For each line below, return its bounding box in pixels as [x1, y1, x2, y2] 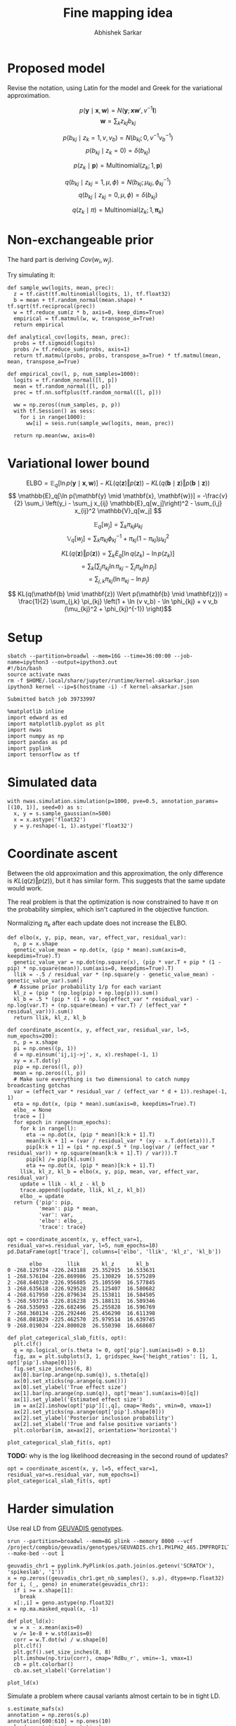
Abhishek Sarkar [93, 28, 143, 37]
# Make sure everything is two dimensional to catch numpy [13, 1076, 190, 1083]
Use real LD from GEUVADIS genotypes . [7, 1524, 124, 1532]
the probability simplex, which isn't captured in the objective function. [7, 905, 209, 914]
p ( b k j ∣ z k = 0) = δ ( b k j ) [85, 146, 151, 156]
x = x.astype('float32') [13, 817, 86, 824]
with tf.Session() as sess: [13, 407, 96, 415]
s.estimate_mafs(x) [7, 1705, 65, 1712]
